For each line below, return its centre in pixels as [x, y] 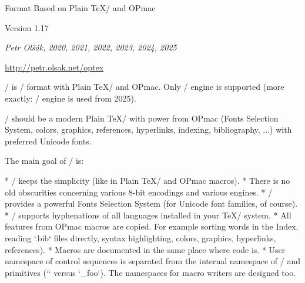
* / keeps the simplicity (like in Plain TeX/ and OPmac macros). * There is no [148, 180]
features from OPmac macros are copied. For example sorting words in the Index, [152, 226]
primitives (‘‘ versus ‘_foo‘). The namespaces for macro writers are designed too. [150, 272]
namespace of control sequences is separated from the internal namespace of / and [153, 261]
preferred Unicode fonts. [48, 141]
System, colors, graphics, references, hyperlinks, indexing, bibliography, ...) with [148, 129]
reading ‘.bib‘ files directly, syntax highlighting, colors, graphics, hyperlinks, [140, 237]
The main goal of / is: [44, 161]
